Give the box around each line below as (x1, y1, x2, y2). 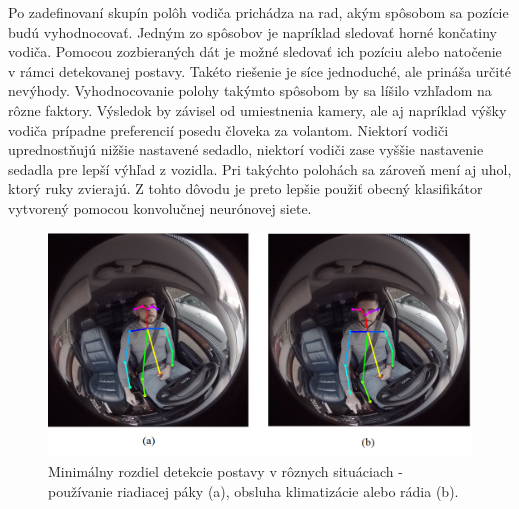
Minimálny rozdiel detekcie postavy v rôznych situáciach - (48, 460, 403, 481)
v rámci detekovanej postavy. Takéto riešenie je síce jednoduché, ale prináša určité (8, 60, 511, 81)
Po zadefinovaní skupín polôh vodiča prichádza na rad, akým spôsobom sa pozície (8, 2, 509, 22)
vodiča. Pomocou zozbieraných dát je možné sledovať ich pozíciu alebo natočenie (8, 41, 502, 62)
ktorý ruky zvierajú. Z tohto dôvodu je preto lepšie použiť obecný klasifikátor (8, 178, 483, 199)
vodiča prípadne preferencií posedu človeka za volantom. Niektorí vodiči (8, 119, 449, 140)
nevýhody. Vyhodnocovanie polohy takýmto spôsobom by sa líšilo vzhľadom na (8, 80, 492, 101)
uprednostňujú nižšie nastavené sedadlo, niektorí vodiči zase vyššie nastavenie (8, 139, 484, 160)
